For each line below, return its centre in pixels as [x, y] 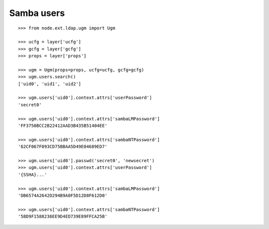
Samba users [37, 13]
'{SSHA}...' [33, 174]
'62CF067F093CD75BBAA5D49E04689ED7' [63, 147]
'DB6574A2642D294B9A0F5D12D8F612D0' [63, 195]
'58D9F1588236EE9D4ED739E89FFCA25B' [63, 217]
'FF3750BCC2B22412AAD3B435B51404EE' [63, 126]
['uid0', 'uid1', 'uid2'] [50, 84]
